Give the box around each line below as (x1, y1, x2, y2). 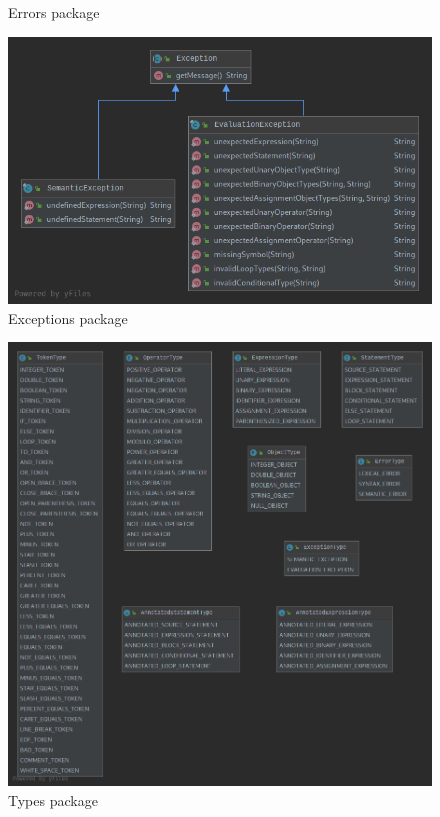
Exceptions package (8, 307, 128, 328)
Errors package (8, 2, 100, 22)
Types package (8, 789, 98, 810)
